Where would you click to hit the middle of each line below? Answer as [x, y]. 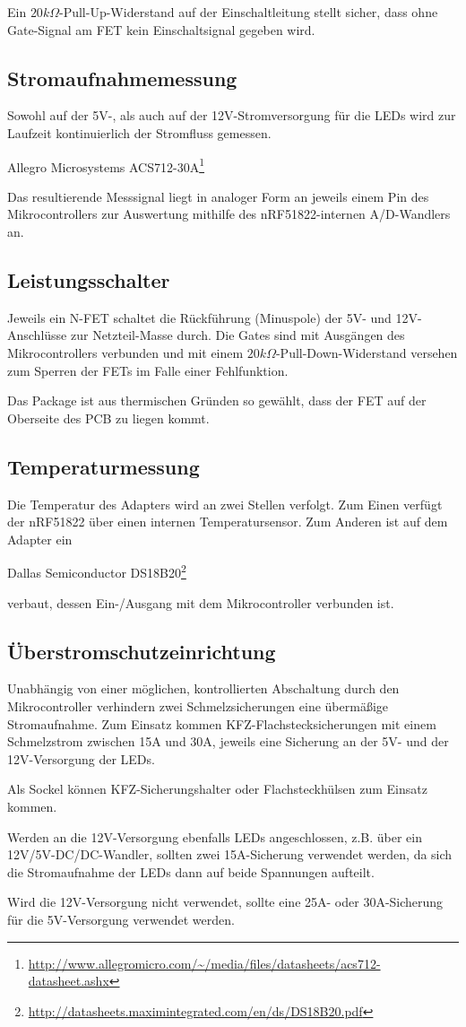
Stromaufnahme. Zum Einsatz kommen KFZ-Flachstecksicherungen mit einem [222, 723]
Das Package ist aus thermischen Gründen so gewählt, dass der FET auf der [217, 400]
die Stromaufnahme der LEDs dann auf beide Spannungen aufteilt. [191, 871]
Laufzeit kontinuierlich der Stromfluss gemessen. [139, 132]
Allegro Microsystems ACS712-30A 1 [106, 165]
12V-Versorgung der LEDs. [81, 758]
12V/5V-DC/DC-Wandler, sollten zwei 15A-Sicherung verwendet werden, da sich [230, 854]
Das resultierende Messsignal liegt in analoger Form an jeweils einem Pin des [218, 196]
